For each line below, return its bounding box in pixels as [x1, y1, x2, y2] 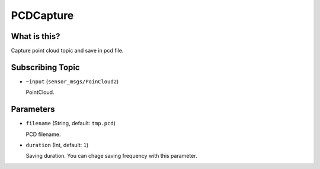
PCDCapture [11, 9, 74, 22]
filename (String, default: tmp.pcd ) [25, 120, 116, 127]
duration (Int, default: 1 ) [25, 142, 89, 149]
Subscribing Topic [11, 62, 80, 72]
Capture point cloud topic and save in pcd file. [11, 47, 124, 54]
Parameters [11, 104, 55, 115]
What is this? [11, 31, 60, 41]
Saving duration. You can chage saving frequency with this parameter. [25, 152, 198, 160]
